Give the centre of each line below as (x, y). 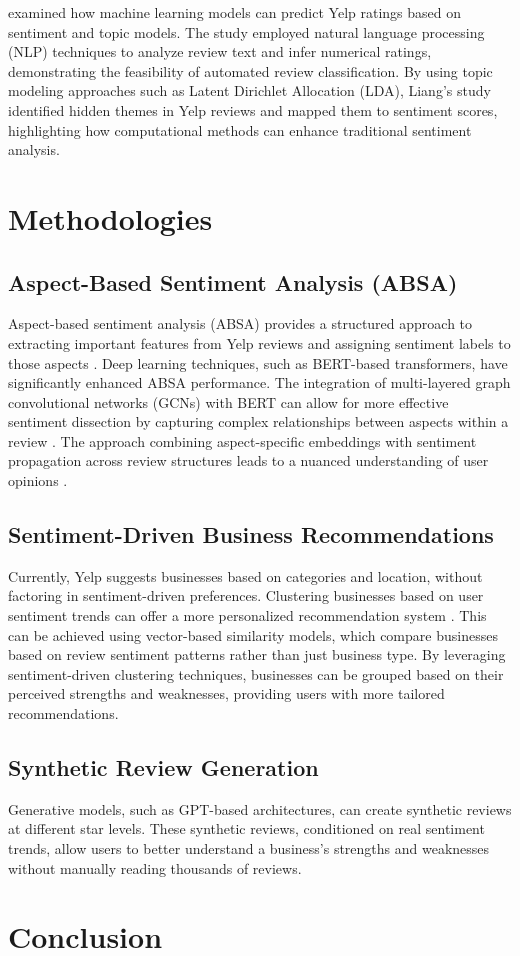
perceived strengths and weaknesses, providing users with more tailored (226, 693)
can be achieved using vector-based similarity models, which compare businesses (253, 634)
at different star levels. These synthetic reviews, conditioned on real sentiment (246, 828)
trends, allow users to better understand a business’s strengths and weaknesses (249, 848)
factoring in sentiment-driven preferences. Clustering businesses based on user (246, 595)
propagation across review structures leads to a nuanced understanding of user (248, 460)
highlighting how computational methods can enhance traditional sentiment (240, 129)
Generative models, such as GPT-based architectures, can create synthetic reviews (260, 808)
